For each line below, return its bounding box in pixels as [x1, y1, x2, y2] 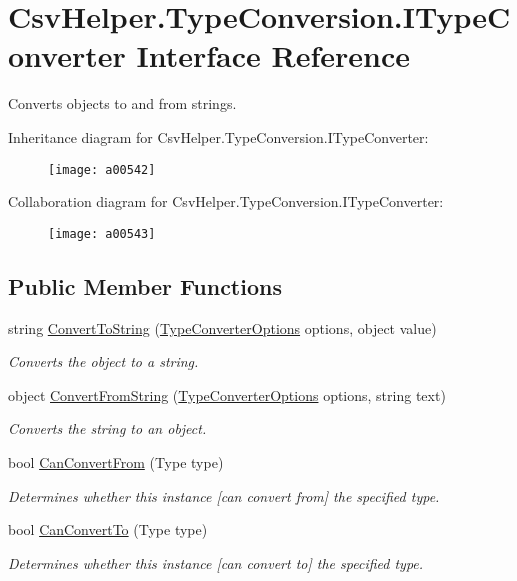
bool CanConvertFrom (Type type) [8, 451, 224, 472]
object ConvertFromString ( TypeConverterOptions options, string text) [8, 384, 446, 405]
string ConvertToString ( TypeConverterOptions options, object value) [8, 317, 437, 338]
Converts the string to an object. [8, 418, 207, 439]
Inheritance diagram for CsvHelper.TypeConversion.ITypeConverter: [8, 126, 429, 147]
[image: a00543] [48, 226, 156, 241]
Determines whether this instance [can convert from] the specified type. [8, 485, 440, 506]
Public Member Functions [8, 270, 282, 301]
